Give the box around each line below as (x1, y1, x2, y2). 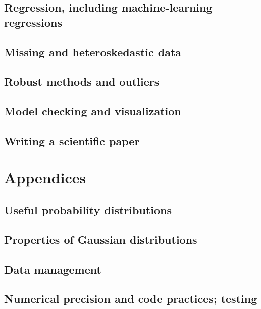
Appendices (4, 167, 86, 188)
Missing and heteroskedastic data (4, 44, 182, 59)
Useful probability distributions (4, 202, 172, 218)
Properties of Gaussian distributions (4, 231, 197, 247)
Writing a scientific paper (4, 133, 140, 148)
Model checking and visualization (4, 103, 181, 119)
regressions (4, 14, 62, 30)
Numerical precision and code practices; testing (4, 291, 257, 306)
